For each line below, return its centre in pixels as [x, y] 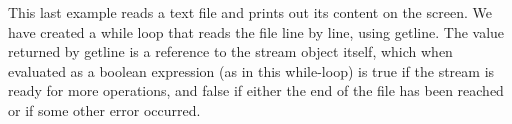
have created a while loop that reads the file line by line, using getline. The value [256, 31]
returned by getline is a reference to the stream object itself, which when [230, 51]
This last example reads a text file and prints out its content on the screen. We [250, 12]
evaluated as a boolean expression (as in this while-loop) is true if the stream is [251, 70]
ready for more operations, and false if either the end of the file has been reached [256, 90]
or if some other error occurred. [104, 109]
